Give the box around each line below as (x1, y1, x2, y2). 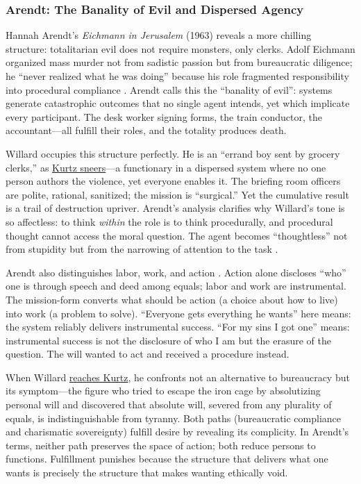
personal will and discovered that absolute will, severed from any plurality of (6, 397, 332, 412)
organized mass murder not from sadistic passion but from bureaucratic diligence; (6, 55, 353, 69)
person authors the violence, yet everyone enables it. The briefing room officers (6, 174, 341, 188)
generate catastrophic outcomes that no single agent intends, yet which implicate (6, 96, 350, 110)
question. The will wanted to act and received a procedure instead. (6, 347, 289, 361)
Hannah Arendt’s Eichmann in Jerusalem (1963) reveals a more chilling (6, 28, 312, 42)
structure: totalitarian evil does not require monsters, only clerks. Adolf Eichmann (6, 41, 355, 56)
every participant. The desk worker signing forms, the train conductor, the (6, 109, 322, 124)
